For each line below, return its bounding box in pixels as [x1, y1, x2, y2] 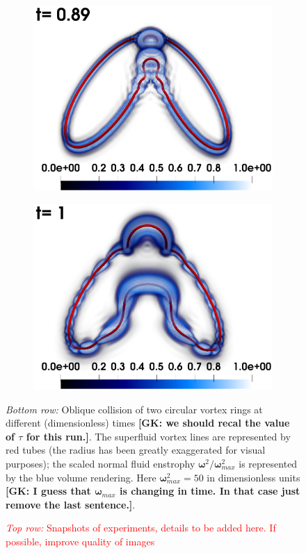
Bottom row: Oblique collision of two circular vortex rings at [6, 402, 263, 416]
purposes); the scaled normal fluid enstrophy [6, 456, 195, 471]
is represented [239, 456, 298, 471]
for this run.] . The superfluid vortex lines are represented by [26, 429, 291, 443]
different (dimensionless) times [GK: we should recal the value [6, 415, 290, 430]
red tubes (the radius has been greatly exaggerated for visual [6, 443, 266, 457]
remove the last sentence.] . [6, 497, 136, 511]
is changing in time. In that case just [120, 484, 300, 498]
